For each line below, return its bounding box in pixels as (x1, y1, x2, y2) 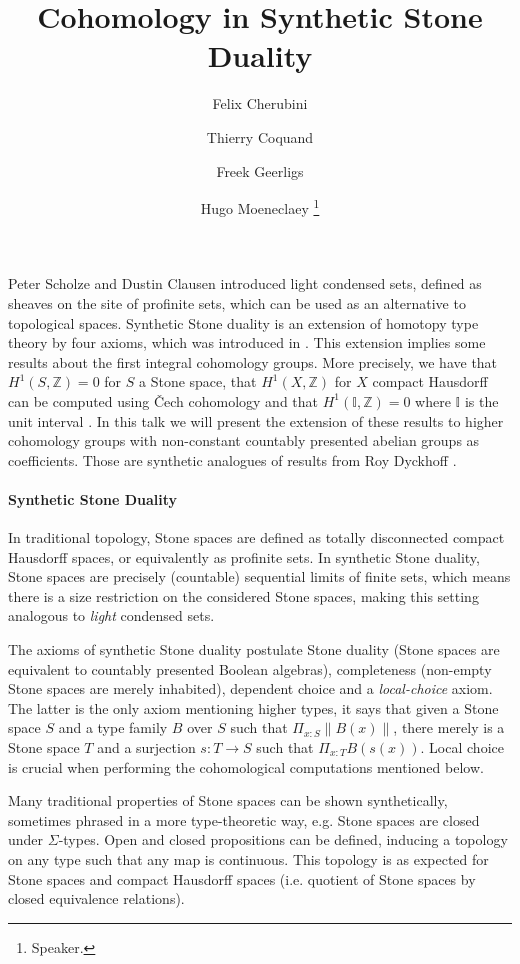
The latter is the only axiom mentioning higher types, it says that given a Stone (8, 697, 499, 718)
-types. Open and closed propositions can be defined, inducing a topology (58, 829, 508, 850)
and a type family (58, 717, 168, 738)
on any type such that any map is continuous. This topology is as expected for (8, 848, 489, 869)
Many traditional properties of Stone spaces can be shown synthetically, (8, 790, 448, 811)
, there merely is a (393, 717, 505, 738)
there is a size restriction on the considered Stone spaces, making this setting (8, 585, 479, 606)
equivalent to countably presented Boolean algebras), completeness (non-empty (8, 658, 492, 679)
